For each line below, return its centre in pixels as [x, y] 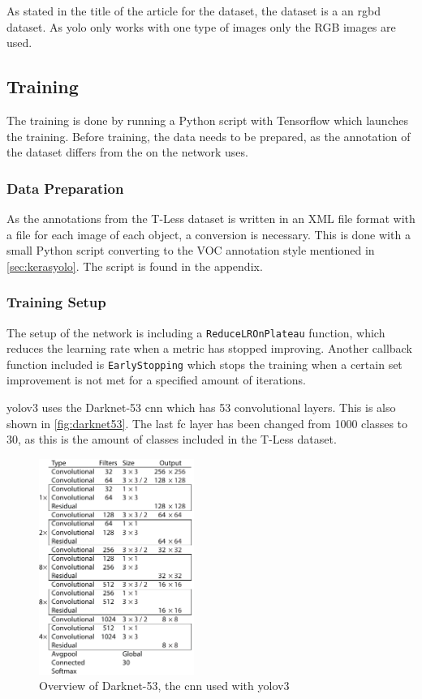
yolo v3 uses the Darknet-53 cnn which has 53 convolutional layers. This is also [201, 407]
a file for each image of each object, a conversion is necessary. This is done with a [209, 234]
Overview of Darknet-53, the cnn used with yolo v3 [164, 686]
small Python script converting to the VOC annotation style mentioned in [191, 250]
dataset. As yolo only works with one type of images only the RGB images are [201, 26]
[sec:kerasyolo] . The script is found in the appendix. [135, 266]
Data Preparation [65, 188]
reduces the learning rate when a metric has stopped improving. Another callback [209, 348]
